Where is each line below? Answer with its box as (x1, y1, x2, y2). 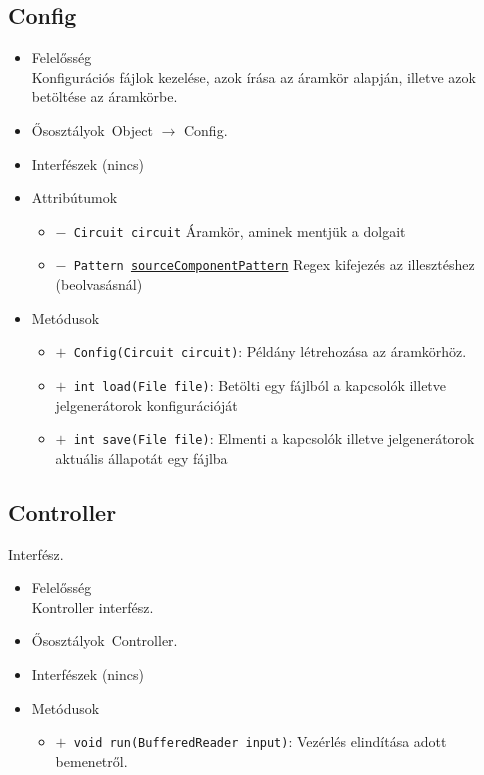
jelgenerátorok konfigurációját (55, 394, 238, 415)
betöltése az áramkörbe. (31, 86, 178, 107)
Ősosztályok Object (31, 119, 153, 140)
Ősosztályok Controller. (31, 630, 178, 651)
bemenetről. (55, 750, 128, 771)
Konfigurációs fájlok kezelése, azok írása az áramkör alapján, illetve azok (31, 66, 476, 87)
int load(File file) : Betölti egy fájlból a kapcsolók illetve (73, 374, 447, 395)
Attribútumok (31, 187, 118, 208)
